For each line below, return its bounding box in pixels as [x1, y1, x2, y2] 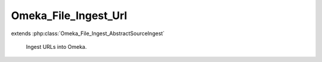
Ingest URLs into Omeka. [26, 43, 87, 50]
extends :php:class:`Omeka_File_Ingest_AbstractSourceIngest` [11, 30, 165, 37]
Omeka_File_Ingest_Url [11, 9, 128, 22]
